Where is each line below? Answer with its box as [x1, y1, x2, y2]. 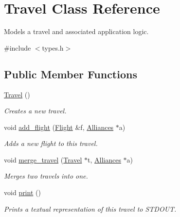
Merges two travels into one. [4, 171, 88, 181]
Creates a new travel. [4, 106, 67, 116]
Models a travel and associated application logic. [4, 26, 149, 36]
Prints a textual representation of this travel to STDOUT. [4, 203, 177, 214]
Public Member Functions [4, 66, 137, 81]
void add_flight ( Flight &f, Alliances [4, 122, 114, 132]
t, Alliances [88, 154, 121, 164]
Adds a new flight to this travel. [4, 138, 98, 148]
